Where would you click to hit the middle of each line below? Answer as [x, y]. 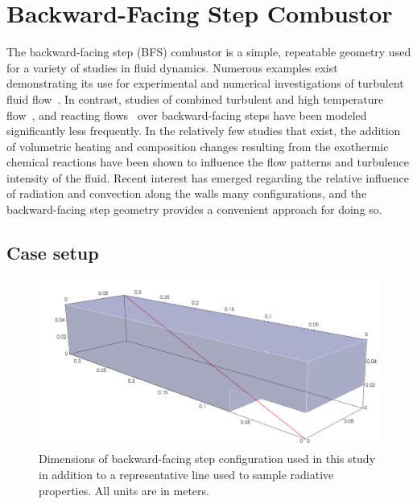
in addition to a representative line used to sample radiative [186, 474]
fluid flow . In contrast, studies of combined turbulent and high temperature [195, 98]
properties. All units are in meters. [124, 490]
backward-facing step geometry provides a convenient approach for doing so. [194, 209]
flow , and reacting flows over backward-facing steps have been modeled [187, 115]
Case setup [53, 253]
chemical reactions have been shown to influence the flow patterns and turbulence [208, 162]
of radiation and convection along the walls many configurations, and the [187, 193]
